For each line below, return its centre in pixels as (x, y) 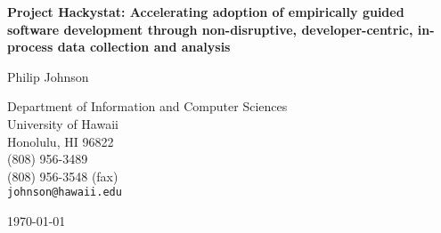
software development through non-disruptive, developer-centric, (210, 29)
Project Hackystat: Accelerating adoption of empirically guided (206, 12)
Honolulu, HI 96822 (61, 141)
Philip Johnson (48, 76)
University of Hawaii (63, 123)
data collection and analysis (144, 47)
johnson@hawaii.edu (65, 193)
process (30, 47)
